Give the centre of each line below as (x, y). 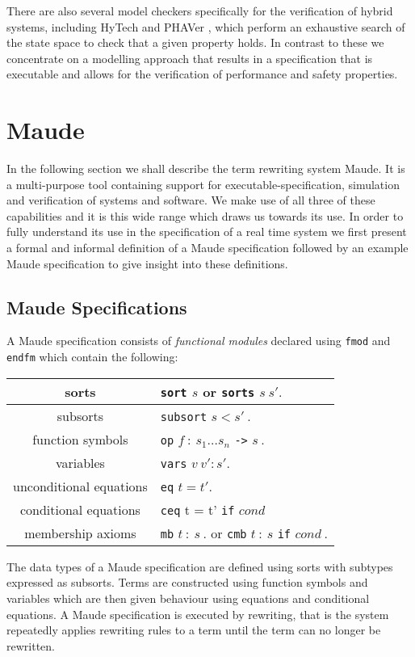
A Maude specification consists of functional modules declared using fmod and (199, 341)
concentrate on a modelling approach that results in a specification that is (190, 58)
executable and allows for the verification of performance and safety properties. (202, 74)
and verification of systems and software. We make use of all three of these (191, 200)
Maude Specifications (97, 307)
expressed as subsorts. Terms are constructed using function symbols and (187, 582)
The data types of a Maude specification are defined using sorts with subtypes (200, 566)
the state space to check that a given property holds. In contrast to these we (195, 42)
